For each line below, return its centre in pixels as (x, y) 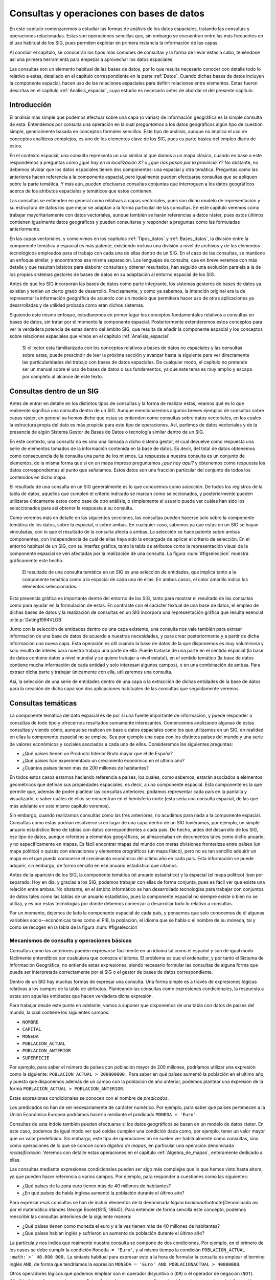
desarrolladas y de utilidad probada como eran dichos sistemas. (77, 305)
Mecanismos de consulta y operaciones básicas (71, 941)
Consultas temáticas (43, 703)
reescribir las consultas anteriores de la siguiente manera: (71, 1217)
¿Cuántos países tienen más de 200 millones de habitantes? (86, 767)
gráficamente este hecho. (37, 560)
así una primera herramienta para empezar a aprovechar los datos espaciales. (91, 59)
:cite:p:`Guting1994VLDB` (36, 620)
